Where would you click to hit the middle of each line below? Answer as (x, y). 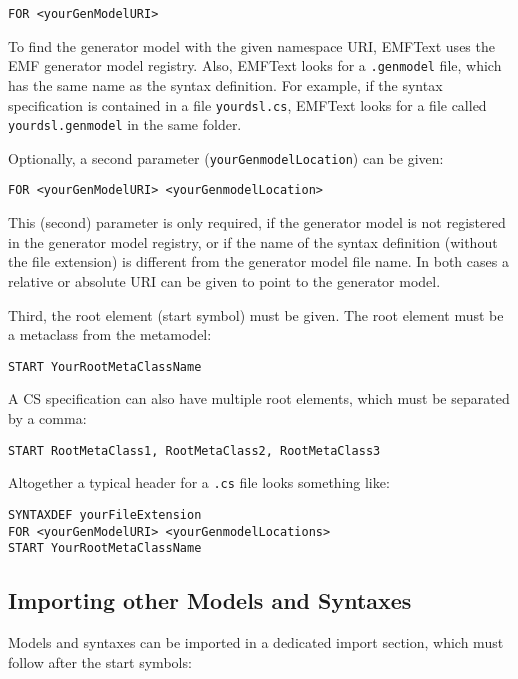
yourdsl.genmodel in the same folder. (125, 124)
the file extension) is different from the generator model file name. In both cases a (258, 261)
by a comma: (47, 417)
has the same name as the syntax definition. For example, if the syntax (225, 84)
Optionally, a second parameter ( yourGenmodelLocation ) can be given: (226, 157)
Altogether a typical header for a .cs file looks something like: (199, 482)
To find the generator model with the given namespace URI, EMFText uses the (251, 45)
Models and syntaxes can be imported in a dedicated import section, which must (256, 642)
